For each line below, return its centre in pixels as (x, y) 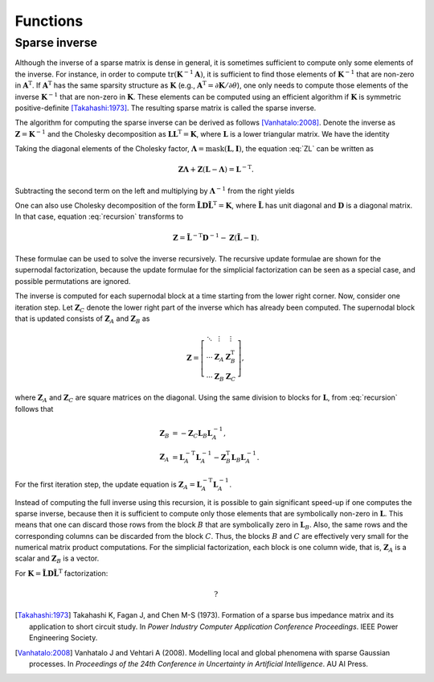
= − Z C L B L (192, 434)
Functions (49, 21)
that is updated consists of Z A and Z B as (82, 319)
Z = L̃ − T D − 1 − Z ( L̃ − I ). (216, 237)
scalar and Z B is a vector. (57, 559)
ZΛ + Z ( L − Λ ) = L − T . (216, 169)
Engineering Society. (63, 638)
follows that (34, 409)
